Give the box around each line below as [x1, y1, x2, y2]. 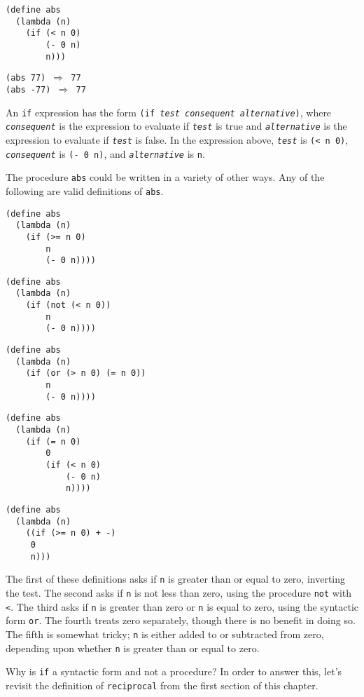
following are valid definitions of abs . [6, 183, 164, 198]
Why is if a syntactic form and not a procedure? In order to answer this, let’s [6, 664, 342, 679]
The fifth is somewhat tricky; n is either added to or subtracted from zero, [6, 626, 324, 641]
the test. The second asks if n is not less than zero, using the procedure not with [6, 585, 352, 600]
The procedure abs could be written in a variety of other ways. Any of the [6, 170, 325, 184]
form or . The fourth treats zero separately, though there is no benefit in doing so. [6, 613, 356, 628]
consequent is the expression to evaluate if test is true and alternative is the [6, 119, 347, 133]
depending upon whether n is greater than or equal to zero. [6, 640, 260, 655]
